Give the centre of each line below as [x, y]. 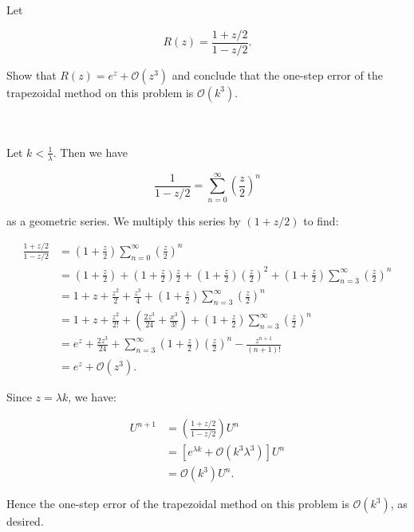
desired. [25, 521]
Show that [32, 74]
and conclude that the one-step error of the [277, 74]
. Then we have [91, 152]
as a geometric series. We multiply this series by [124, 220]
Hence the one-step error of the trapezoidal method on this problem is [178, 504]
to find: [321, 220]
